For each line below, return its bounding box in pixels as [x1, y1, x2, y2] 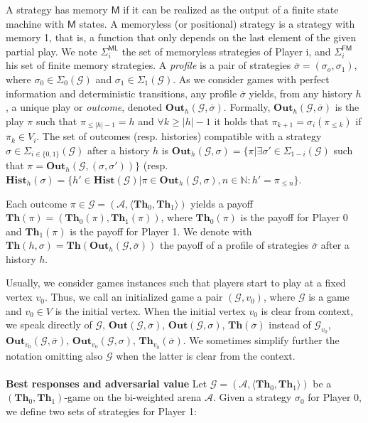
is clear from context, [261, 303, 354, 318]
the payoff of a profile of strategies [159, 237, 309, 252]
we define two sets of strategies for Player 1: [6, 404, 197, 419]
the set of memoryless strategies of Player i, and [121, 43, 331, 58]
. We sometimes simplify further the [183, 333, 340, 348]
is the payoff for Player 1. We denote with [70, 223, 252, 238]
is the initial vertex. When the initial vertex [55, 303, 246, 318]
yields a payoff [190, 196, 253, 210]
